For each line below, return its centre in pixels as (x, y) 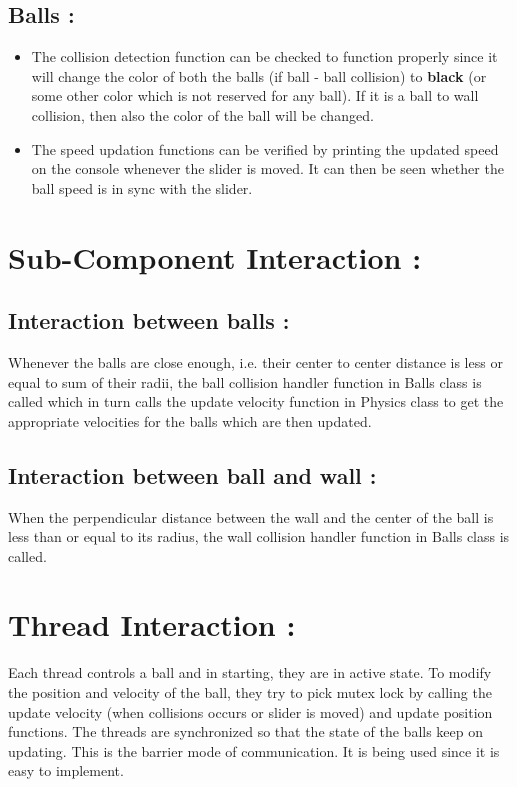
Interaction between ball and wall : (192, 474)
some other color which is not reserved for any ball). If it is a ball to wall (255, 95)
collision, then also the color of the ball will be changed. (202, 114)
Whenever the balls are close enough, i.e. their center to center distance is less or (255, 361)
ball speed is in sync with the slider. (142, 187)
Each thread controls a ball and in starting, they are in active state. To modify (250, 672)
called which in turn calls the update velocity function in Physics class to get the (256, 401)
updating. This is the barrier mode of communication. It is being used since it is (254, 750)
